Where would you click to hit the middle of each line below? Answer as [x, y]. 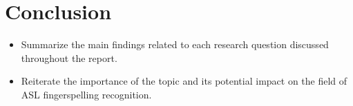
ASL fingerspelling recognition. [86, 94]
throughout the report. [69, 57]
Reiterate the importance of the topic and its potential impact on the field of [184, 81]
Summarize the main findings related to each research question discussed [175, 44]
